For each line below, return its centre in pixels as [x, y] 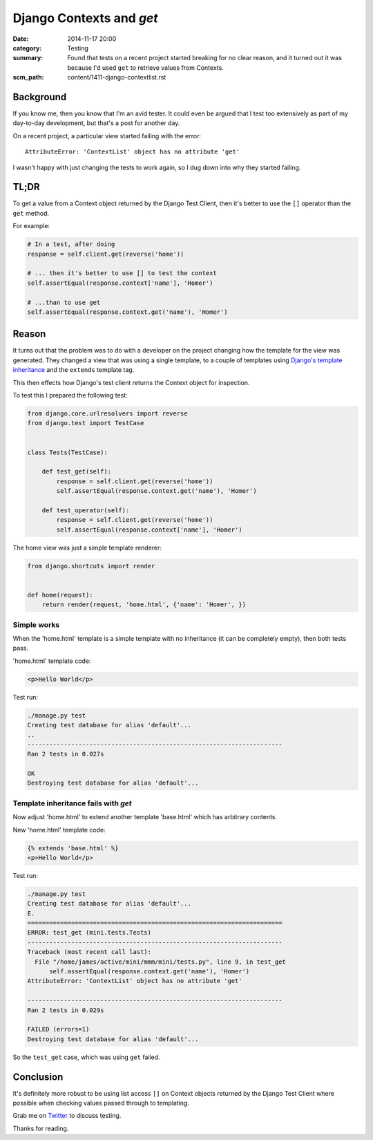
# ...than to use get [64, 302]
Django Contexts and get [85, 18]
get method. [31, 213]
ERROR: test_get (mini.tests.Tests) [89, 933]
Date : [21, 39]
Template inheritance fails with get [72, 803]
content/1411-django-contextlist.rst [117, 77]
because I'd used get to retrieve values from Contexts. [145, 67]
